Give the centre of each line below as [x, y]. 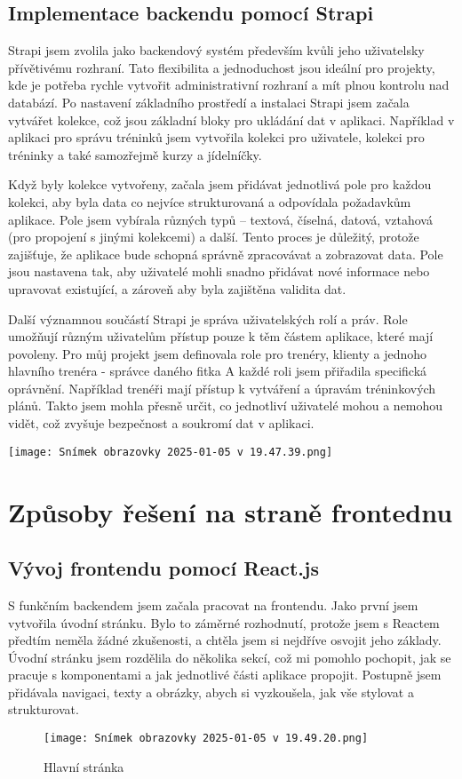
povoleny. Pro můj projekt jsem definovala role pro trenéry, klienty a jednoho [218, 353]
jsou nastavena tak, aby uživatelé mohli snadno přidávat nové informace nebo [219, 271]
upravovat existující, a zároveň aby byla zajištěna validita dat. [177, 288]
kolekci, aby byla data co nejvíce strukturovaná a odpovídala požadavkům [210, 201]
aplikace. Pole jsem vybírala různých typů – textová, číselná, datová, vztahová [220, 219]
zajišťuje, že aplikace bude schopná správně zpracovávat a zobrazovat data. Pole [226, 254]
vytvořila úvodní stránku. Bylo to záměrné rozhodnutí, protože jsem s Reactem [224, 622]
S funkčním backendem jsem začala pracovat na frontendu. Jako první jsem [213, 604]
